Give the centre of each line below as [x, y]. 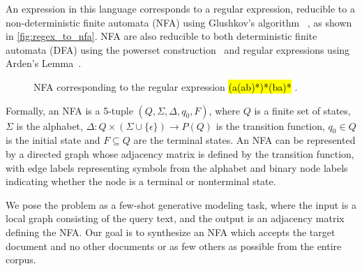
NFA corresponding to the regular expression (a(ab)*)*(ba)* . [166, 86]
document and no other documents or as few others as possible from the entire [174, 246]
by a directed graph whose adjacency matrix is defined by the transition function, [180, 153]
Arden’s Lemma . [44, 63]
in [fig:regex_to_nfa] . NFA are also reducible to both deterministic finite [161, 36]
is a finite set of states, [302, 110]
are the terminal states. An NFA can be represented [244, 140]
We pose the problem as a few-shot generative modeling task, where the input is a [181, 204]
